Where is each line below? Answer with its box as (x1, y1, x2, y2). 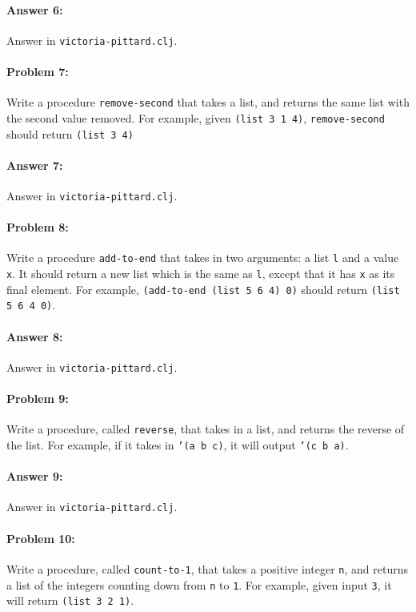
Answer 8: (6, 328, 63, 344)
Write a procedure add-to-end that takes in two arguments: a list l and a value (6, 249, 399, 266)
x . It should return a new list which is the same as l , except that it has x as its (6, 265, 395, 282)
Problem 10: (6, 529, 75, 546)
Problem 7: (6, 63, 69, 80)
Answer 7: (6, 156, 63, 173)
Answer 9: (6, 468, 63, 485)
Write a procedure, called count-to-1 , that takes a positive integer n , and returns (6, 560, 408, 577)
